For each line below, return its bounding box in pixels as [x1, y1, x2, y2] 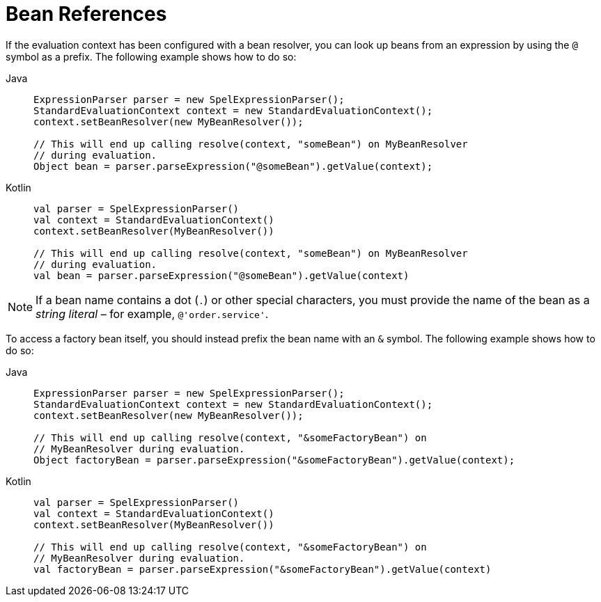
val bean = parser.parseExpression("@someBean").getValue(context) [33, 269, 409, 281]
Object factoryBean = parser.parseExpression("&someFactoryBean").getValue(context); [33, 454, 515, 466]
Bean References [6, 2, 167, 26]
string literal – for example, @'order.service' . [36, 306, 269, 321]
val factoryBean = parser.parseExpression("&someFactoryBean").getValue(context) [33, 563, 492, 575]
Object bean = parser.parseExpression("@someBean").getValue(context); [33, 160, 433, 172]
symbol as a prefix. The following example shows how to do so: [6, 50, 297, 63]
